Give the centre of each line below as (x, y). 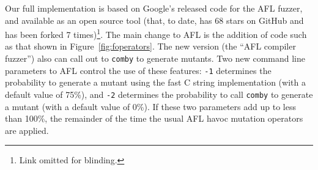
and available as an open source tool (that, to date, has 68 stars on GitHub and (154, 20)
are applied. (27, 130)
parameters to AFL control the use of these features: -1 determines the (138, 70)
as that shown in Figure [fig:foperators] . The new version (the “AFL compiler (150, 46)
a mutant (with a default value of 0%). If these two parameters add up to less (150, 106)
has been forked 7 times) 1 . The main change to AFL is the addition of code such (156, 33)
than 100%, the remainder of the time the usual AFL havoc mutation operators (154, 118)
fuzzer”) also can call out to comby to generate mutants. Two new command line (155, 58)
